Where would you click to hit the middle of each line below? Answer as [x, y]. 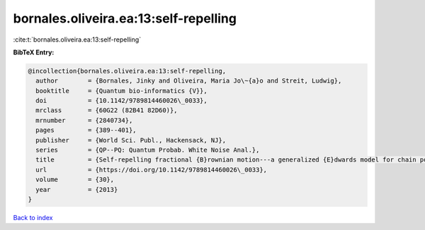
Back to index [33, 217]
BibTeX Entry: [34, 52]
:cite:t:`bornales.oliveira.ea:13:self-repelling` [77, 40]
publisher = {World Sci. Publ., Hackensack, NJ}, [131, 140]
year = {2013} [77, 189]
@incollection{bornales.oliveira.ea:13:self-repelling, [127, 71]
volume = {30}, [75, 180]
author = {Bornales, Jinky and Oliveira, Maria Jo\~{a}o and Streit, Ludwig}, [189, 81]
